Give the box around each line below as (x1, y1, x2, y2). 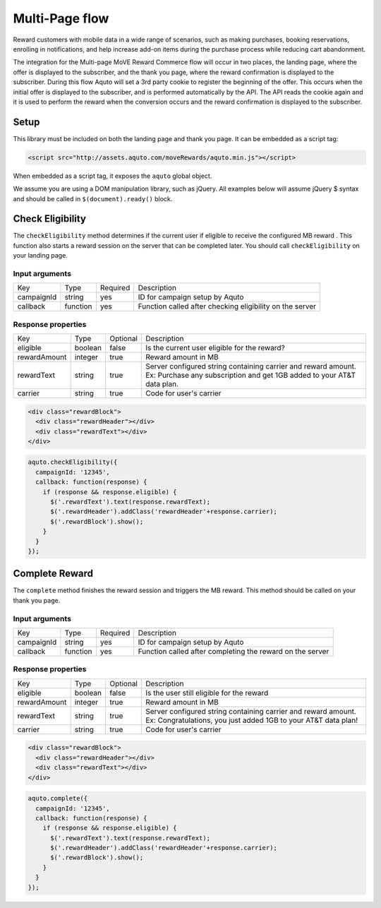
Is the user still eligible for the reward (145, 688, 269, 698)
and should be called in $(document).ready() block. (13, 194, 173, 203)
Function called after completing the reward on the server (138, 647, 329, 657)
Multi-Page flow (13, 11, 109, 26)
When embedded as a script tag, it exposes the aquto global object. (13, 172, 212, 180)
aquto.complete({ (28, 794, 88, 803)
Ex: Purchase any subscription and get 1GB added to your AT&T (145, 371, 356, 381)
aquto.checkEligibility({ (28, 458, 118, 466)
